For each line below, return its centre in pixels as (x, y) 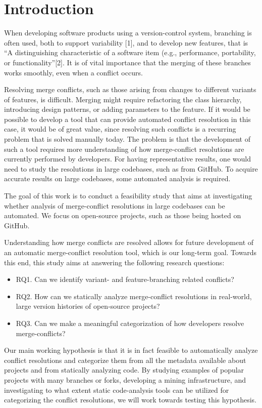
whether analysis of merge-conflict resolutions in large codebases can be (115, 205)
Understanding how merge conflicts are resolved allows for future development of (129, 242)
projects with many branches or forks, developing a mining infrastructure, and (125, 379)
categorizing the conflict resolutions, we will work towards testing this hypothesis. (130, 400)
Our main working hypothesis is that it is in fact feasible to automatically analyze (131, 350)
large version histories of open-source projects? (88, 306)
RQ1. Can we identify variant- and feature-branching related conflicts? (125, 279)
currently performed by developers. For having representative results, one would (127, 159)
